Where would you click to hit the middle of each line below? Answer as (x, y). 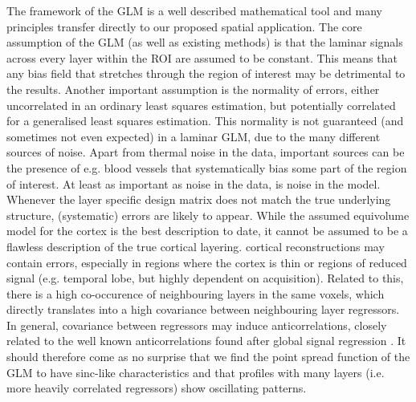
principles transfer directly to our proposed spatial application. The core (184, 26)
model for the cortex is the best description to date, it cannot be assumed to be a (207, 231)
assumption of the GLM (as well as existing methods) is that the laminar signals (205, 42)
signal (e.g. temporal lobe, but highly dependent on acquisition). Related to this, (205, 278)
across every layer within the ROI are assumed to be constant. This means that (202, 57)
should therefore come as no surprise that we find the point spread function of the (208, 357)
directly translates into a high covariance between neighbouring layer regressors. (203, 309)
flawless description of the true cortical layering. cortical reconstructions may (196, 246)
